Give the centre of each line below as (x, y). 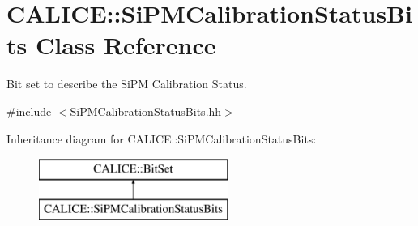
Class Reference (126, 45)
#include (29, 111)
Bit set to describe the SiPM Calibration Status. (127, 84)
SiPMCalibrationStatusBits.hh (146, 111)
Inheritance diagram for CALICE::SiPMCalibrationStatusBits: (162, 138)
